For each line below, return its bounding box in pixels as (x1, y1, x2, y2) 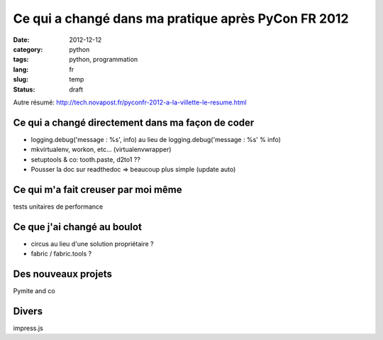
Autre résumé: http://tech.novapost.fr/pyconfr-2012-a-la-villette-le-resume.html (13, 98, 248, 106)
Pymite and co (13, 287, 56, 295)
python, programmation (69, 55, 138, 64)
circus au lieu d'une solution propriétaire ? (30, 239, 154, 248)
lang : (13, 65, 29, 74)
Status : (13, 85, 35, 94)
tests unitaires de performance (13, 202, 104, 211)
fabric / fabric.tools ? (30, 249, 92, 258)
